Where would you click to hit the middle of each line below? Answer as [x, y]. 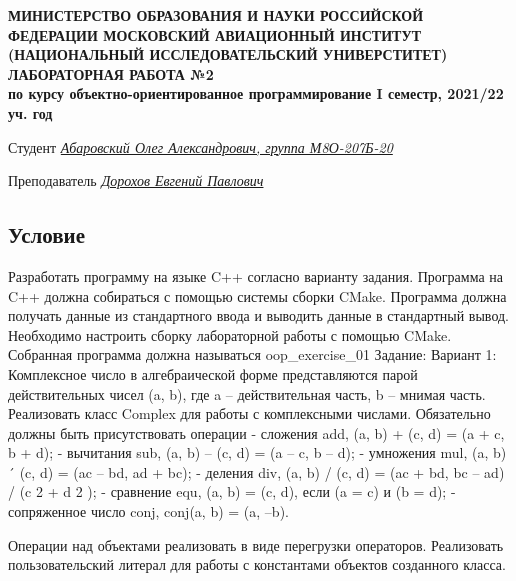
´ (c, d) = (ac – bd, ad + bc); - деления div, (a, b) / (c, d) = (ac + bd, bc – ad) [256, 471]
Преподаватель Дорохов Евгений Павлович [136, 180]
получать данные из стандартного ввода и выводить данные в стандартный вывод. [259, 315]
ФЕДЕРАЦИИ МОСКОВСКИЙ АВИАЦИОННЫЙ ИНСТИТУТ [215, 34]
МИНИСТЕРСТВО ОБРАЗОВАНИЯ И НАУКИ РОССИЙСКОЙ [216, 15]
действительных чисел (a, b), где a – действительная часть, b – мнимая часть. [247, 393]
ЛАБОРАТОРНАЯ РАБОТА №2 [111, 73]
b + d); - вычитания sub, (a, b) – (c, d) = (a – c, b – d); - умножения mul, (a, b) [257, 452]
